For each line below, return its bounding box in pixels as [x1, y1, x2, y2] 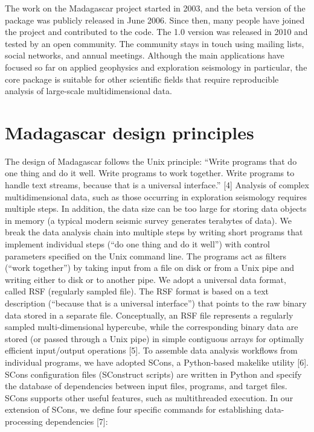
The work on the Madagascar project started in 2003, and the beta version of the [5, 2, 306, 14]
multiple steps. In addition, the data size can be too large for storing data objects [5, 202, 307, 215]
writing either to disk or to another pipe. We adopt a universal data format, [5, 273, 286, 285]
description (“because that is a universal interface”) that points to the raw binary [5, 297, 307, 309]
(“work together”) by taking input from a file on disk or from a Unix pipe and [5, 261, 295, 274]
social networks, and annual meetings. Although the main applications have [5, 49, 284, 62]
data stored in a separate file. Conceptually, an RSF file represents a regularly [5, 308, 293, 321]
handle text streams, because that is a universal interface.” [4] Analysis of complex [5, 179, 309, 191]
